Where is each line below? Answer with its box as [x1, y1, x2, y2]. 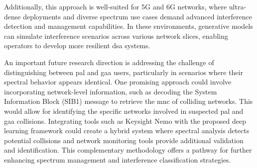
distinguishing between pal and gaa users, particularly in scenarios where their [4, 67, 243, 77]
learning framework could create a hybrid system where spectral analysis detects [4, 125, 250, 136]
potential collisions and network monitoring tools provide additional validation [4, 135, 244, 145]
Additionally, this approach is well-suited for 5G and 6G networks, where [4, 1, 227, 11]
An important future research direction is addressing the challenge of [4, 57, 214, 67]
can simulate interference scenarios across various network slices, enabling [4, 30, 228, 41]
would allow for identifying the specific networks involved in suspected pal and [4, 105, 244, 116]
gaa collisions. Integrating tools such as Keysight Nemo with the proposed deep [4, 115, 246, 126]
